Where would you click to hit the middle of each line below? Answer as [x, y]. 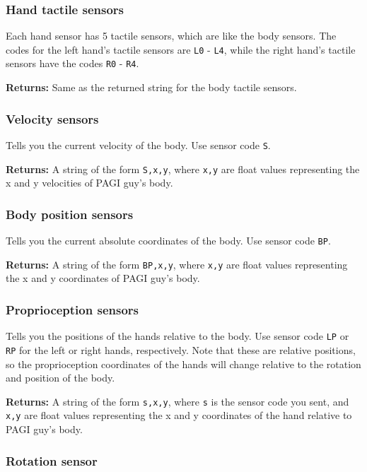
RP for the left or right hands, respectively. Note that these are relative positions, [181, 349]
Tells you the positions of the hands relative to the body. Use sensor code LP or [177, 336]
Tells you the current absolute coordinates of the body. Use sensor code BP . [168, 241]
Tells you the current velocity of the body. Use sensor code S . [138, 144]
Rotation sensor [52, 460]
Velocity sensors [52, 118]
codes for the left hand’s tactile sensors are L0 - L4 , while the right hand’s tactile [181, 49]
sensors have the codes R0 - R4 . [72, 63]
